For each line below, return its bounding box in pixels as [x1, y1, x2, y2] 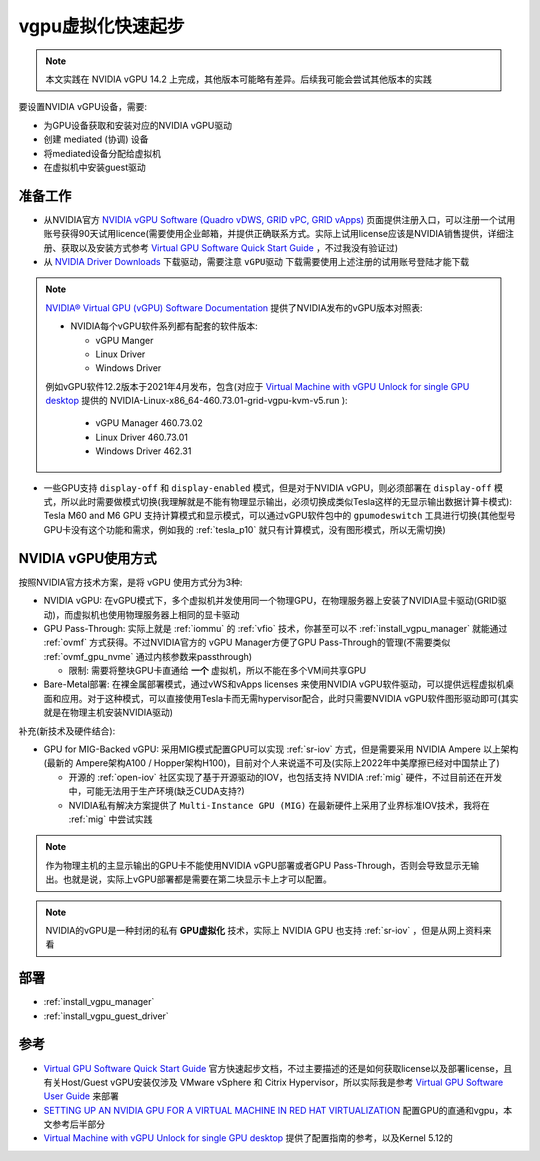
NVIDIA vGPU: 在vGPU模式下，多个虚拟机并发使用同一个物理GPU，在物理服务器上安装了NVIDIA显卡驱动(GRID [43, 595, 499, 607]
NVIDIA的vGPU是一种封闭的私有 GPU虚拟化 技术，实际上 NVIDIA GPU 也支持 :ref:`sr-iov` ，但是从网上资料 [45, 924, 484, 936]
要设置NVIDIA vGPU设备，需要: [18, 101, 148, 113]
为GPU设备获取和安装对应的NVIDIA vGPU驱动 [43, 119, 232, 131]
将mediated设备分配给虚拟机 [43, 147, 162, 159]
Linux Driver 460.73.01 [95, 431, 189, 443]
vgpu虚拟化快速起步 [18, 15, 185, 37]
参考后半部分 [51, 1118, 105, 1130]
